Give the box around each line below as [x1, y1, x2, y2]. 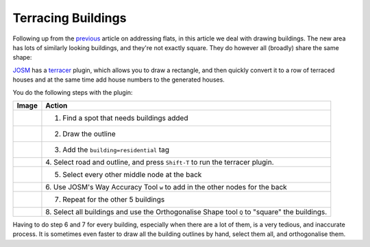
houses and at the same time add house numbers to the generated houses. [12, 75, 225, 84]
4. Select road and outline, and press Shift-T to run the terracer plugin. [45, 157, 274, 167]
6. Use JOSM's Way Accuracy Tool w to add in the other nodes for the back [45, 182, 287, 191]
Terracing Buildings [12, 10, 127, 25]
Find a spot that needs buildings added [62, 113, 188, 123]
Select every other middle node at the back [62, 169, 202, 179]
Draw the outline [62, 129, 116, 139]
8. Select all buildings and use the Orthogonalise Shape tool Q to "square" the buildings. [45, 207, 328, 216]
